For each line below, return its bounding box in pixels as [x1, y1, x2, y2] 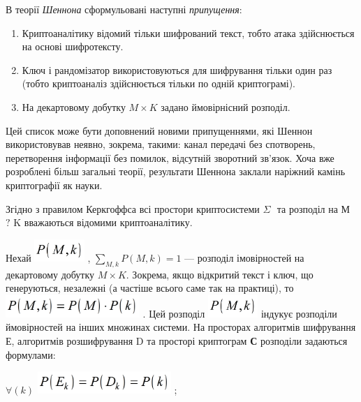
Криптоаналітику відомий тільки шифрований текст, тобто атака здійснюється [22, 25, 355, 40]
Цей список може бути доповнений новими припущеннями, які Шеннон [6, 123, 313, 137]
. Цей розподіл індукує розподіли [142, 306, 337, 320]
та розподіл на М [277, 201, 351, 216]
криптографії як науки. [6, 177, 103, 192]
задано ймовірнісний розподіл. [161, 99, 290, 114]
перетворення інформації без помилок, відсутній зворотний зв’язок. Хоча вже [6, 150, 334, 165]
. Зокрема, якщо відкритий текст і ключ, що [126, 267, 314, 281]
